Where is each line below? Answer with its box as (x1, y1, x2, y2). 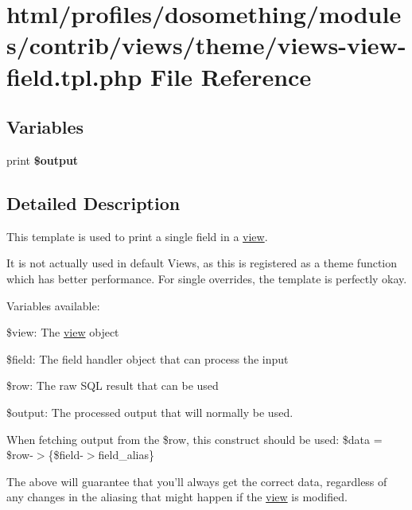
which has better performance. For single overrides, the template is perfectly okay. (6, 270, 407, 286)
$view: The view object (6, 324, 119, 341)
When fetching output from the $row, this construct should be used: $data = (6, 430, 383, 447)
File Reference (150, 60, 312, 92)
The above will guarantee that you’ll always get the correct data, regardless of (6, 473, 387, 489)
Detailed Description (6, 190, 181, 215)
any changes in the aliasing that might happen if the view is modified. (6, 489, 348, 505)
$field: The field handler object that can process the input (6, 350, 289, 367)
